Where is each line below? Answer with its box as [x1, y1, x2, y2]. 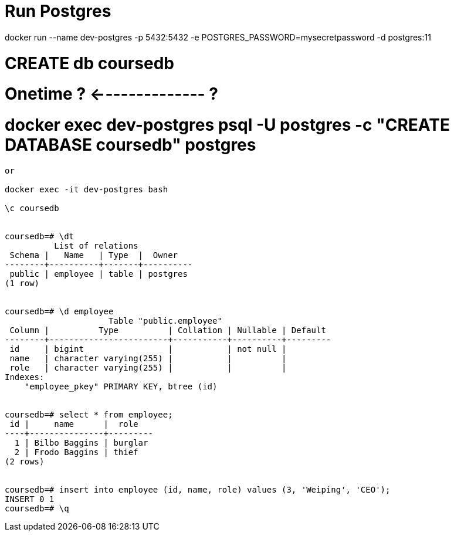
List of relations [54, 240, 138, 250]
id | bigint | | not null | [9, 344, 287, 354]
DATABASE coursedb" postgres [5, 135, 256, 155]
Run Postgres [5, 1, 111, 21]
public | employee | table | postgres [9, 269, 188, 279]
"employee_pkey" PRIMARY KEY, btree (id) [24, 381, 218, 391]
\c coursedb [5, 203, 59, 213]
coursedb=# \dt [5, 231, 74, 241]
